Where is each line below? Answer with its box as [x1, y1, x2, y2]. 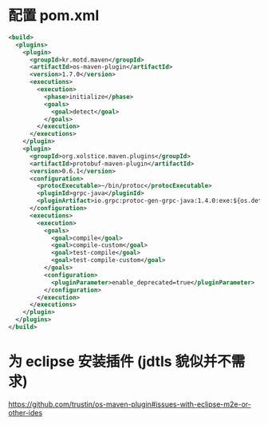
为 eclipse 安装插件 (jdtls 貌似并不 [8, 352, 231, 371]
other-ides [8, 407, 43, 417]
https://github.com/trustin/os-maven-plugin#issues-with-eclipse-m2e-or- [8, 399, 251, 409]
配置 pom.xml [8, 6, 100, 25]
